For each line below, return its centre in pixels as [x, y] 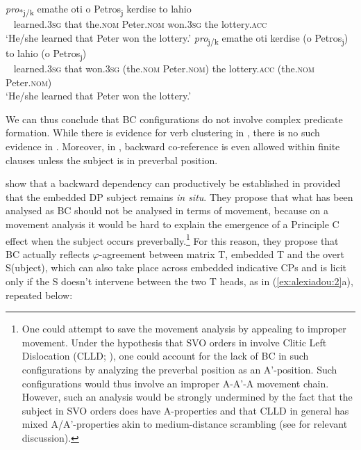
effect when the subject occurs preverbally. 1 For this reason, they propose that [172, 239]
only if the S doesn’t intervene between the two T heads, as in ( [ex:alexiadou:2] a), [179, 281]
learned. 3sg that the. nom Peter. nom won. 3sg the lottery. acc [140, 24]
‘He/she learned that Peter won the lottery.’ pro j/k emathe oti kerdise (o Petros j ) [177, 38]
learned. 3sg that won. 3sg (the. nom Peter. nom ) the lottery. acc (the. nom [164, 68]
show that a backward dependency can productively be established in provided [173, 183]
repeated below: [39, 295]
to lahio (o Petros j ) [46, 54]
